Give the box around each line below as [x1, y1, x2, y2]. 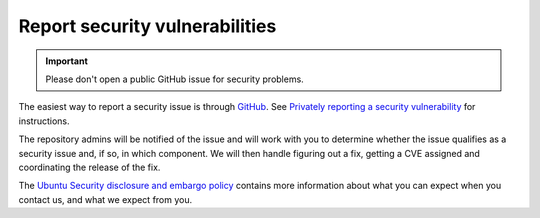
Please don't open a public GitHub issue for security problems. [45, 73, 304, 85]
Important [45, 55, 89, 67]
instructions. [18, 115, 70, 127]
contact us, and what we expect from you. [18, 193, 193, 205]
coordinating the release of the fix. [18, 161, 161, 173]
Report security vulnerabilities [18, 15, 277, 37]
